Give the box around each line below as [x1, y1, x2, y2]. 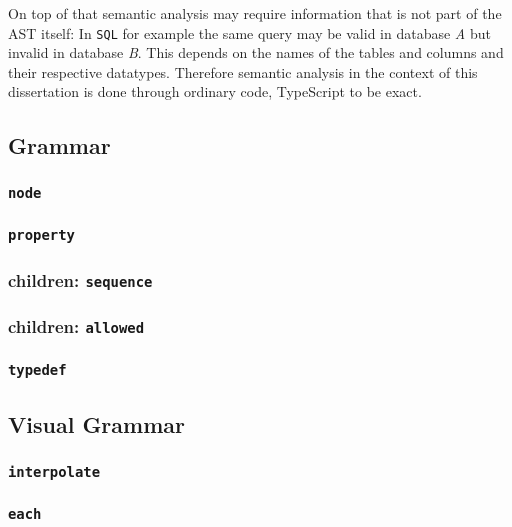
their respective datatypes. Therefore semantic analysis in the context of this [8, 61, 478, 82]
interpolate [8, 463, 101, 480]
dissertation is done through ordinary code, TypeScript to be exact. [8, 81, 422, 102]
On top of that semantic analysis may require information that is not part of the [8, 3, 502, 23]
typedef [8, 362, 67, 379]
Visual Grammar [8, 409, 185, 440]
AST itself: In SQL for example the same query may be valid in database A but [8, 22, 491, 43]
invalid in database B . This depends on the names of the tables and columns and [8, 42, 504, 63]
